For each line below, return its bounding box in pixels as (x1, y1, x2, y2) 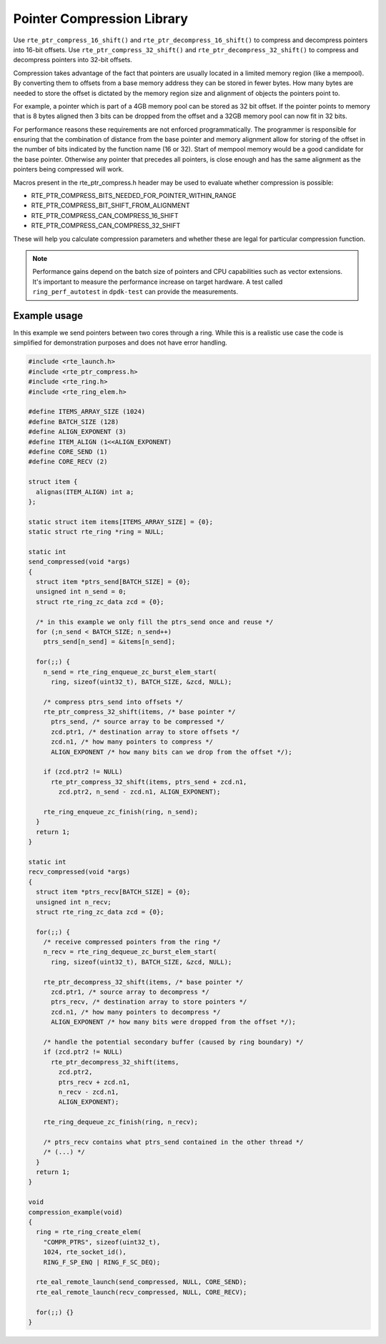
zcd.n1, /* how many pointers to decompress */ (51, 1008, 221, 1016)
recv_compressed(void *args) (28, 868, 131, 876)
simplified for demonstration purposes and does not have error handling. (13, 338, 228, 347)
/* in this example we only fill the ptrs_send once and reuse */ (36, 618, 274, 626)
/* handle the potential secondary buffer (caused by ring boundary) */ (43, 1037, 304, 1046)
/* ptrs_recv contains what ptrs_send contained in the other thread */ (43, 1137, 304, 1146)
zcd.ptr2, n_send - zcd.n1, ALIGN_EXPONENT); (58, 788, 221, 796)
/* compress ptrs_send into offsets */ (43, 698, 184, 706)
